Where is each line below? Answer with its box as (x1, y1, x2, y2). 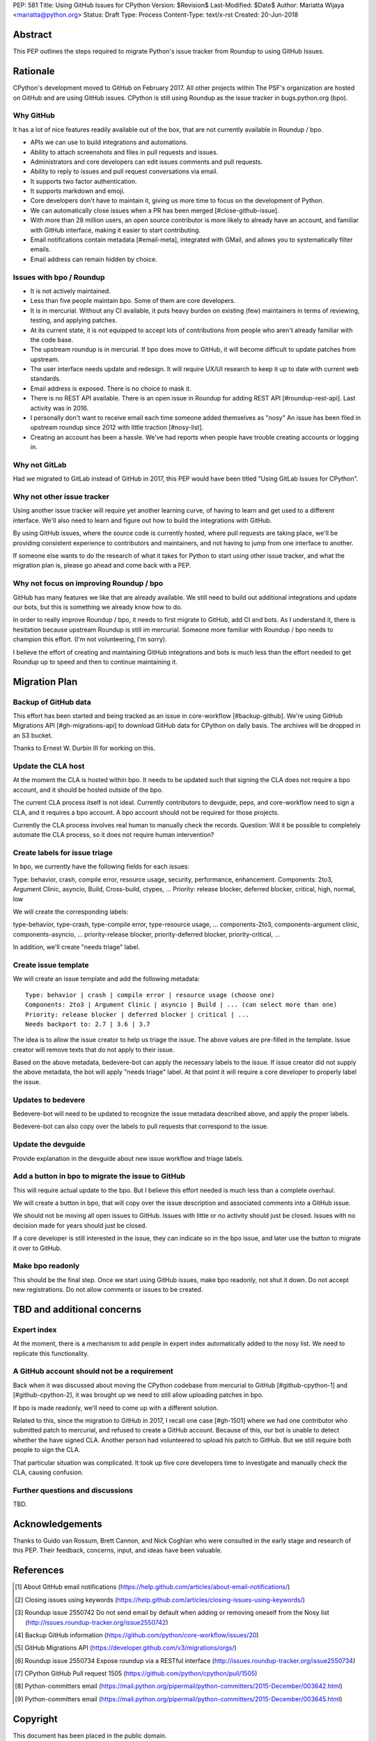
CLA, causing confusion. (13, 1468, 84, 1476)
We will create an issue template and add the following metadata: (13, 975, 200, 983)
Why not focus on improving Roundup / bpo (13, 579, 164, 588)
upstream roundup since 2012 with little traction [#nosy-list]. (30, 423, 204, 432)
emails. (30, 245, 52, 253)
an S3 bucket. (13, 731, 53, 740)
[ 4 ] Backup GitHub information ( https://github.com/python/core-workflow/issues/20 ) (15, 1630, 259, 1639)
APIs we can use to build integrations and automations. (30, 138, 188, 146)
